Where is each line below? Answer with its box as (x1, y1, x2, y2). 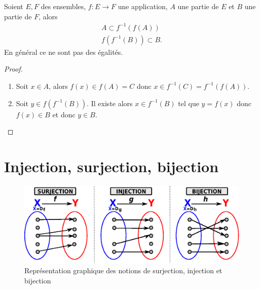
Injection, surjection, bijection (4, 155, 219, 176)
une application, (118, 1, 168, 11)
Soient (4, 1, 23, 11)
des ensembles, (41, 1, 86, 11)
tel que (178, 98, 199, 108)
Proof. (4, 63, 23, 74)
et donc (52, 109, 76, 119)
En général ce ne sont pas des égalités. (4, 46, 123, 57)
